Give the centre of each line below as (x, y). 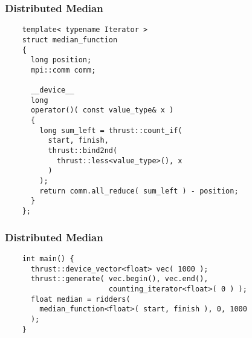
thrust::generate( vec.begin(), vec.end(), (119, 279)
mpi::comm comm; (63, 70)
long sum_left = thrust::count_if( (111, 130)
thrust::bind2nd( (83, 151)
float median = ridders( (80, 299)
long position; (61, 60)
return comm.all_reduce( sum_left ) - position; (139, 191)
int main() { (48, 258)
